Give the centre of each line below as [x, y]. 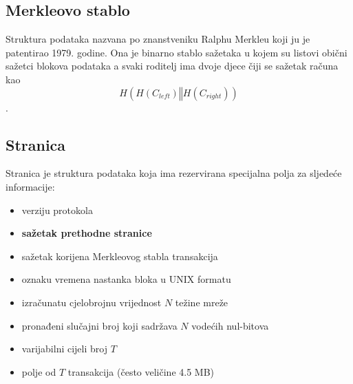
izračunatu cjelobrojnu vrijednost [92, 302]
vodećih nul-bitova [230, 325]
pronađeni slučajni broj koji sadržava [99, 325]
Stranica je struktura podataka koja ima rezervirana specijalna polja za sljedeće [174, 173]
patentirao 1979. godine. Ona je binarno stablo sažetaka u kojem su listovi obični [176, 52]
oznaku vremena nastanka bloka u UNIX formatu [126, 279]
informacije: [30, 186]
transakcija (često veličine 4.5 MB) [141, 371]
